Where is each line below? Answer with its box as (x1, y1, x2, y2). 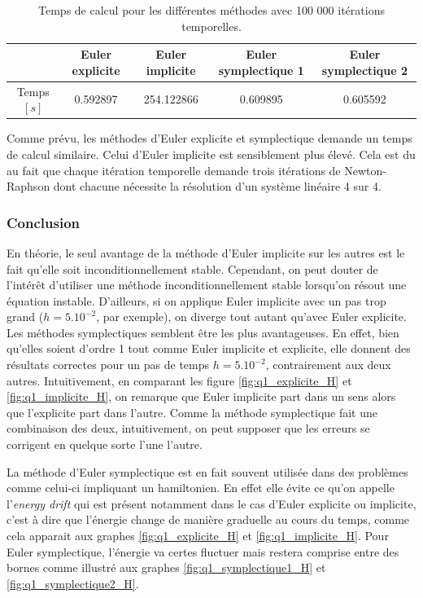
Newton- (344, 161, 386, 178)
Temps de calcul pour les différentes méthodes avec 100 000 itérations (38, 2, 385, 18)
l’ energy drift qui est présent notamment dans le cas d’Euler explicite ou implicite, (7, 495, 416, 512)
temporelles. (181, 17, 242, 34)
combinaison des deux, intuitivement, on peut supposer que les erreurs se (7, 420, 370, 437)
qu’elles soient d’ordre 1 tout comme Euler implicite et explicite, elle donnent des (7, 340, 411, 357)
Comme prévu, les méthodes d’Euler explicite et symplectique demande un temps (7, 130, 412, 147)
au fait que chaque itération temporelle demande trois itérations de (7, 161, 341, 178)
